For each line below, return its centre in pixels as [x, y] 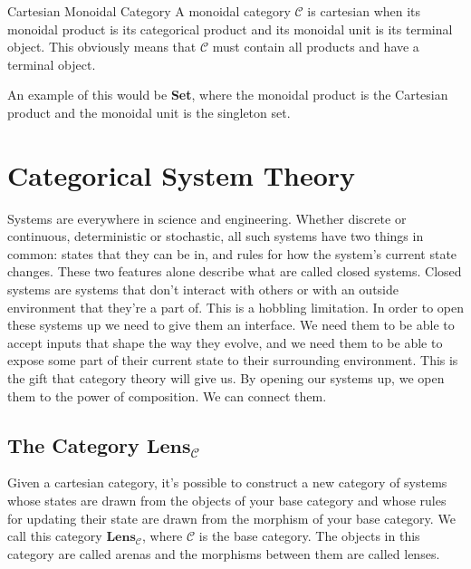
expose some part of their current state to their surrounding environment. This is [233, 360]
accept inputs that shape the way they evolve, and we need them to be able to [225, 342]
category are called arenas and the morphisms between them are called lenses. [224, 553]
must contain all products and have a [316, 47]
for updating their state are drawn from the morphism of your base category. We [231, 518]
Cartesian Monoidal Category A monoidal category [149, 11]
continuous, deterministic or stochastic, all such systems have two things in [216, 236]
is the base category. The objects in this [309, 536]
